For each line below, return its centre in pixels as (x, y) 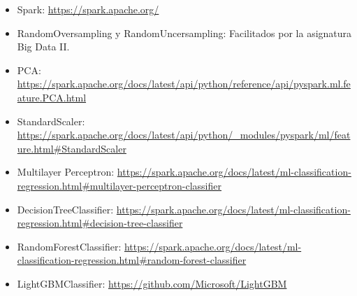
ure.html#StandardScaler (72, 148)
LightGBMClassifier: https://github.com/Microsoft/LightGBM (152, 283)
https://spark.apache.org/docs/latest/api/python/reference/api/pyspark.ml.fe (184, 84)
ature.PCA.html (52, 97)
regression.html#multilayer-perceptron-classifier (119, 185)
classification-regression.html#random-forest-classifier (132, 260)
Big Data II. (43, 47)
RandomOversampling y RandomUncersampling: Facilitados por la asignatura (184, 33)
